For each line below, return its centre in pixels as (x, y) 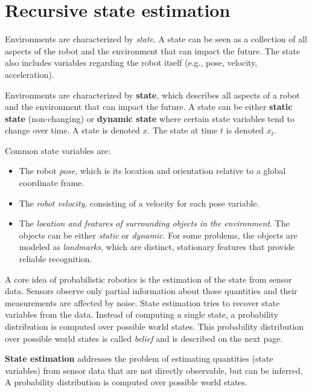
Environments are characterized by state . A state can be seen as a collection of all (156, 39)
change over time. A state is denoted (72, 130)
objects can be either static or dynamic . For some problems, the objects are (158, 235)
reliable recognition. (56, 259)
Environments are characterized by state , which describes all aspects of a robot (152, 95)
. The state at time (183, 130)
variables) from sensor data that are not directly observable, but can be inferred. (154, 370)
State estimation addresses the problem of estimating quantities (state (139, 358)
